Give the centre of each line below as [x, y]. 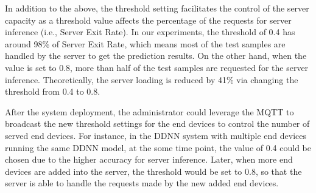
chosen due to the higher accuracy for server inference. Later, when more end [149, 159]
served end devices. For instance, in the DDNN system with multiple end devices [156, 135]
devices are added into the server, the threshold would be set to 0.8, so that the [153, 171]
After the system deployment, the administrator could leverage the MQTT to [149, 111]
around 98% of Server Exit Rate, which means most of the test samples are [145, 43]
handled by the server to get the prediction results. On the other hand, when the [156, 56]
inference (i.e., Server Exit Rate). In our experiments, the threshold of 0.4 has [150, 32]
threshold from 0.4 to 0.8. [53, 91]
